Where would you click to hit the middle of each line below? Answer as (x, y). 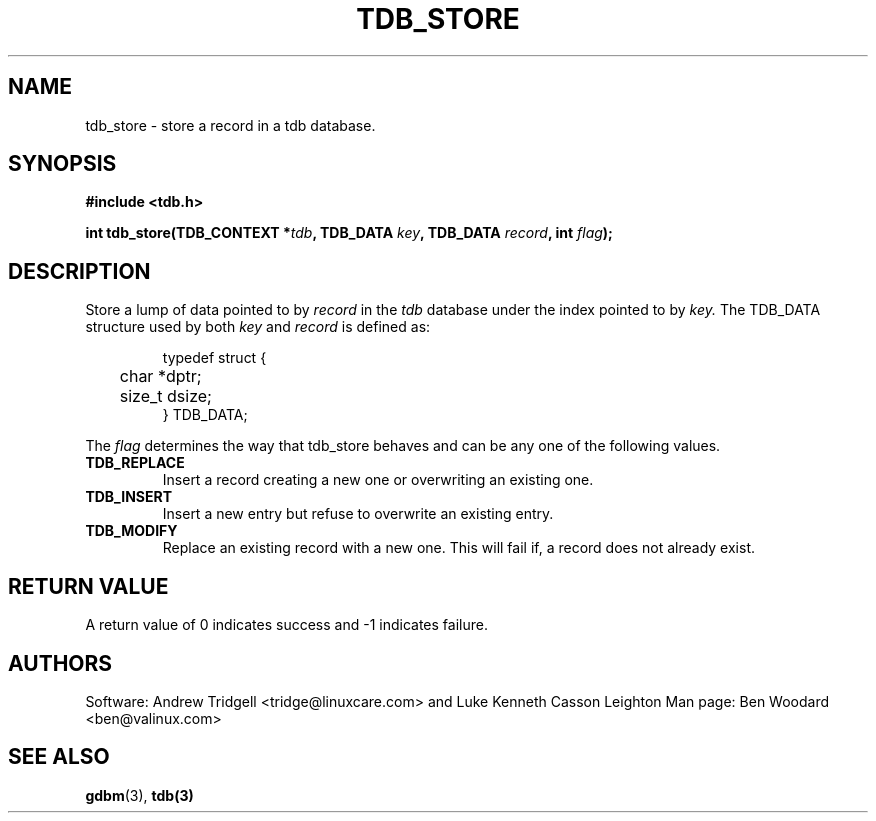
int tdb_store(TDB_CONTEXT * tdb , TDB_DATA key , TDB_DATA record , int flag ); (349, 233)
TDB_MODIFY (131, 531)
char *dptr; (160, 376)
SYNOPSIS (62, 164)
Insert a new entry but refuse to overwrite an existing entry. (358, 514)
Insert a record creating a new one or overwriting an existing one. (378, 480)
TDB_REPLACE (135, 463)
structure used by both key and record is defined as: (258, 327)
